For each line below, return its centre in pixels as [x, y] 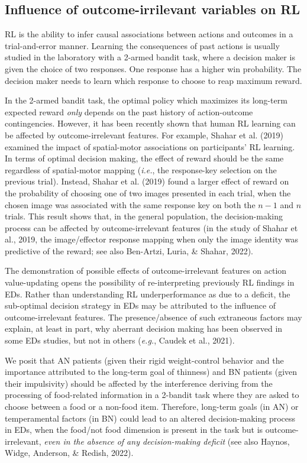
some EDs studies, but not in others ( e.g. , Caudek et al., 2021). [120, 340]
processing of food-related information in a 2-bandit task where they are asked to [152, 395]
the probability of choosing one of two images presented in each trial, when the [148, 192]
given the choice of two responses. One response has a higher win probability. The [153, 68]
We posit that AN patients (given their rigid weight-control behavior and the [144, 360]
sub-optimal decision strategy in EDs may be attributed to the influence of [140, 305]
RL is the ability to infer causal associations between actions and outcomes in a [149, 34]
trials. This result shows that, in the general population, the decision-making [144, 216]
